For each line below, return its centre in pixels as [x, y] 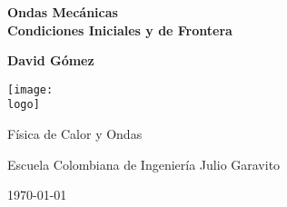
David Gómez [51, 60]
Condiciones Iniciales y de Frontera [120, 30]
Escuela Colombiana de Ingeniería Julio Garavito [144, 164]
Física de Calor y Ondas [75, 134]
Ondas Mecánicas [63, 12]
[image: [30, 89]
